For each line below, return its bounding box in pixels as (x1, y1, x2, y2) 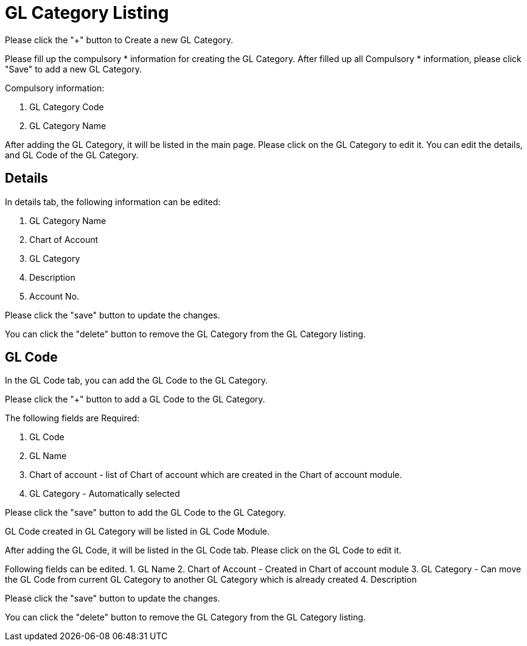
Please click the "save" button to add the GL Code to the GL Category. (5, 507, 287, 518)
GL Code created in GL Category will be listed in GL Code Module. (5, 526, 270, 537)
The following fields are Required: (5, 413, 140, 424)
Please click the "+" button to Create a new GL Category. (5, 34, 233, 45)
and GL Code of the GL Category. (5, 149, 139, 160)
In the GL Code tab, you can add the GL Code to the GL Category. (5, 375, 268, 386)
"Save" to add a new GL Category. (5, 63, 142, 74)
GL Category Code (29, 101, 104, 112)
